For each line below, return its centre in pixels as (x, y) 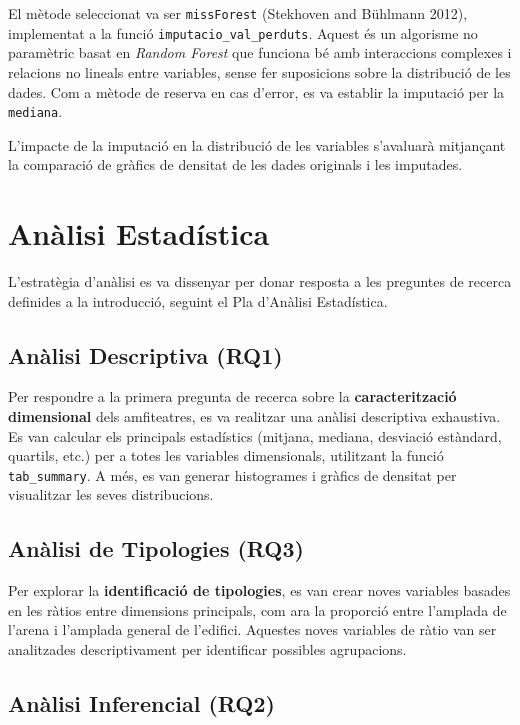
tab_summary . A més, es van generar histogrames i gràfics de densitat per (232, 474)
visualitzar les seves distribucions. (111, 494)
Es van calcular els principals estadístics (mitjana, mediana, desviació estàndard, (255, 435)
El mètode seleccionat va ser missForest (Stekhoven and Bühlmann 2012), (238, 13)
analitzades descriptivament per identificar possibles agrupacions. (207, 649)
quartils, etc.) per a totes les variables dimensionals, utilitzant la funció (226, 455)
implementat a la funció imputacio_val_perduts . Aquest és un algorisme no (243, 32)
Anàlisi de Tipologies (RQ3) (156, 548)
